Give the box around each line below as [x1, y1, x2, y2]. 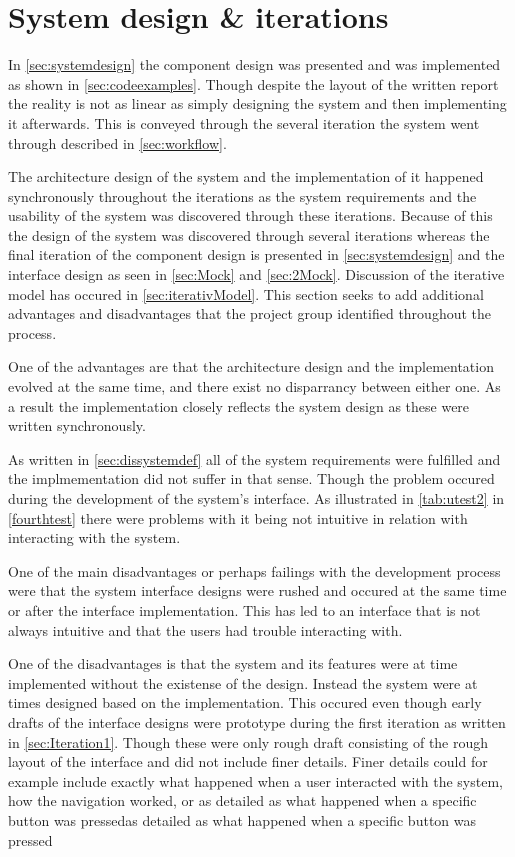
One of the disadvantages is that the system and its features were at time [8, 653, 458, 674]
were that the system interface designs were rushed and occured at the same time [8, 580, 507, 601]
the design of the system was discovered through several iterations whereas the [8, 224, 490, 245]
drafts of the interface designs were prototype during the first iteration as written [8, 711, 506, 732]
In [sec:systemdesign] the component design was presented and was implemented [8, 54, 501, 75]
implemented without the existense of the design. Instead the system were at [8, 672, 478, 693]
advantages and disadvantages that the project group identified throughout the [8, 303, 492, 324]
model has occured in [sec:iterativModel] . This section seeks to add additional [8, 283, 484, 304]
